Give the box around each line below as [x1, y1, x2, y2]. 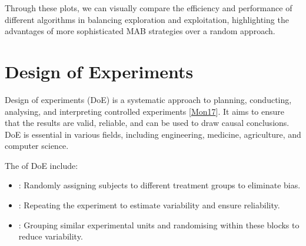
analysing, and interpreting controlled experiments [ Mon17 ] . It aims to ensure [5, 105, 285, 117]
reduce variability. [18, 230, 83, 242]
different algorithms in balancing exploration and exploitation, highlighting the [5, 13, 289, 25]
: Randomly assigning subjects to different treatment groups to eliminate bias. [18, 179, 301, 191]
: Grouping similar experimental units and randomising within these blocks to [18, 218, 300, 231]
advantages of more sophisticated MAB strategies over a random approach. [5, 25, 275, 37]
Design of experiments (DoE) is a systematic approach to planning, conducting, [5, 93, 292, 105]
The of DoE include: [5, 159, 78, 171]
